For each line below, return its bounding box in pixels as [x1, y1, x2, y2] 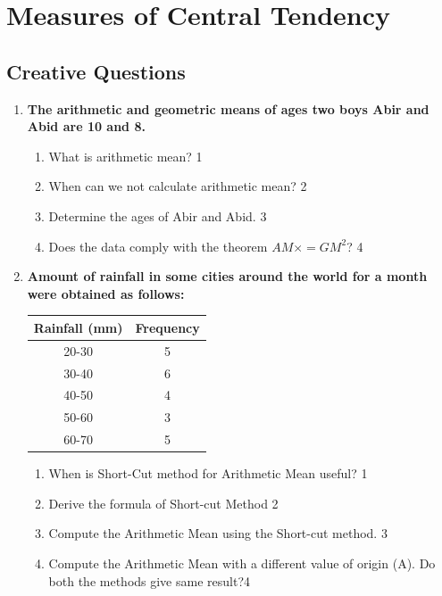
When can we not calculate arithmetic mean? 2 [48, 177, 307, 195]
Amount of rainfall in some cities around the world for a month [27, 267, 428, 286]
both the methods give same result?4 [48, 571, 251, 590]
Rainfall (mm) [33, 318, 123, 336]
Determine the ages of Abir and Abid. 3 [48, 206, 267, 225]
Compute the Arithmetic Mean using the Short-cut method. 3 [48, 524, 388, 542]
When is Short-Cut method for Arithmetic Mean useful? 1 [48, 464, 368, 483]
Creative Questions [6, 57, 186, 85]
